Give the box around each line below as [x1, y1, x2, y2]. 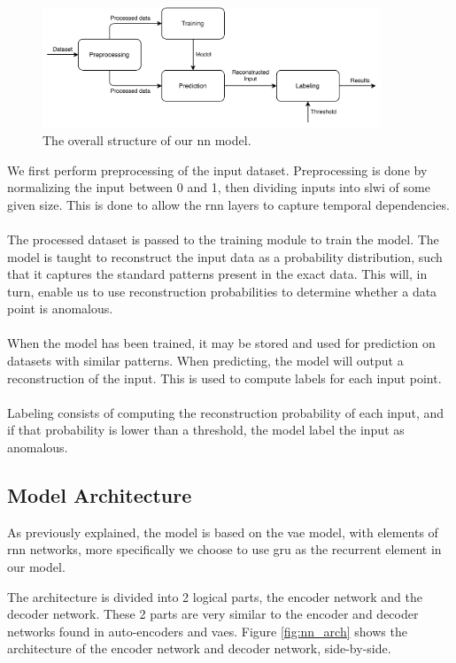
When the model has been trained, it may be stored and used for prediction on [7, 334, 436, 352]
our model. [7, 558, 66, 576]
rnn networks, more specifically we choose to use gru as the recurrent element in [7, 540, 442, 559]
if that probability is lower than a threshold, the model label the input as [7, 420, 405, 439]
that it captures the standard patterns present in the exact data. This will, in [7, 265, 428, 283]
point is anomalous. [7, 299, 113, 318]
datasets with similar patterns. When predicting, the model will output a [7, 351, 404, 370]
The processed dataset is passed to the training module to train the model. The [7, 229, 439, 248]
